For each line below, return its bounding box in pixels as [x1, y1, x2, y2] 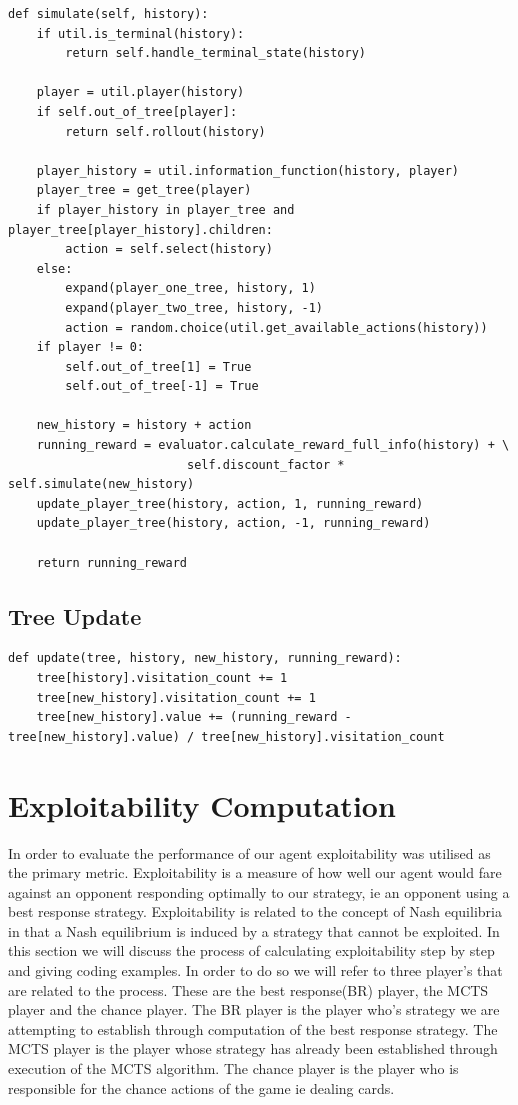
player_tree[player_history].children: [8, 222, 273, 237]
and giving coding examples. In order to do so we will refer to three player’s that [8, 960, 503, 981]
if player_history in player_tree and [36, 202, 295, 217]
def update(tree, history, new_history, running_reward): [8, 651, 402, 666]
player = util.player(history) [36, 85, 245, 100]
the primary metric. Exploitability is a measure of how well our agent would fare [8, 862, 502, 883]
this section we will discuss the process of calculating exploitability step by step [8, 940, 495, 961]
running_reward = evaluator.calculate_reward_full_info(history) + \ [36, 438, 510, 453]
